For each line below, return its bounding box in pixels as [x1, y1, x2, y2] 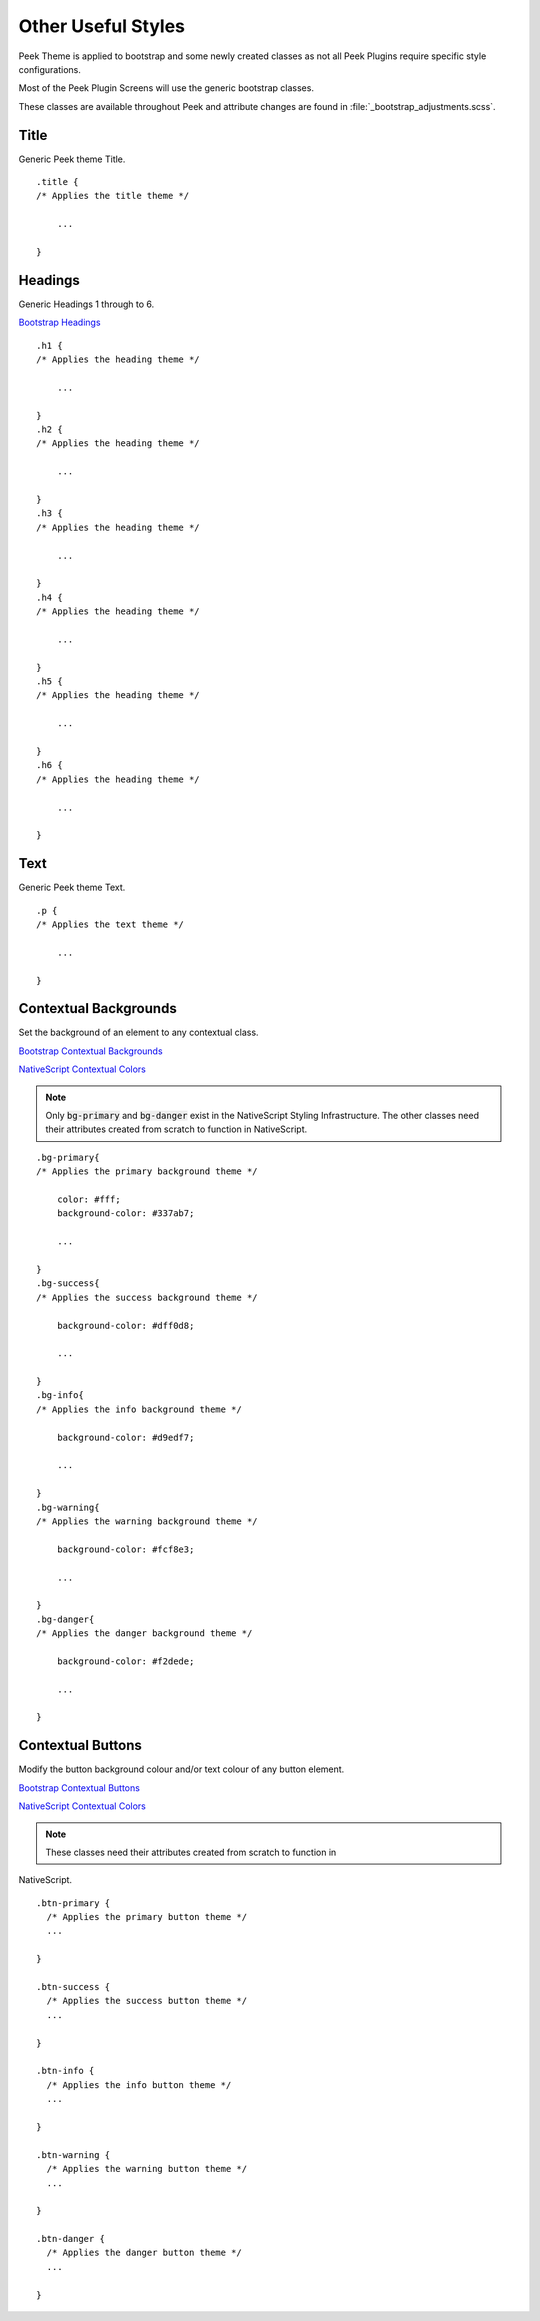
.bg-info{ [36, 1390, 84, 1401]
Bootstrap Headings [18, 316, 101, 329]
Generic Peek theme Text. [18, 881, 126, 894]
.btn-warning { [36, 2149, 111, 2160]
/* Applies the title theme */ [36, 190, 190, 202]
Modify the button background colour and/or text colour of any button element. [18, 1763, 345, 1775]
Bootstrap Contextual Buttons [18, 1781, 140, 1794]
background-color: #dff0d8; [56, 1320, 195, 1331]
